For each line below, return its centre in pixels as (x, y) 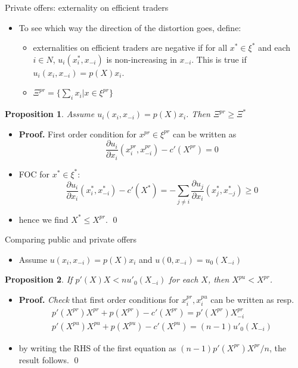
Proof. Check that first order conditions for (99, 300)
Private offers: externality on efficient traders (87, 7)
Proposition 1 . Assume (50, 114)
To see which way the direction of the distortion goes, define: (130, 27)
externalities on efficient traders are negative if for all (130, 47)
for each (184, 279)
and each (274, 47)
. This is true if (219, 59)
